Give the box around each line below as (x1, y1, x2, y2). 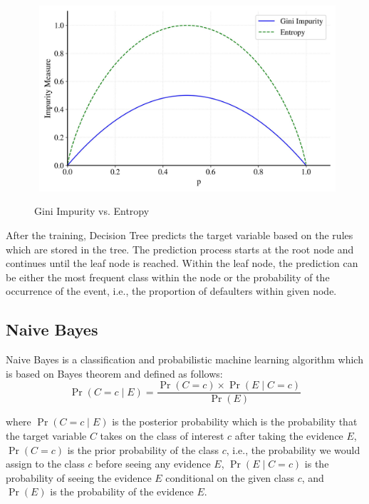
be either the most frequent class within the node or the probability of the (6, 269, 330, 284)
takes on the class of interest (100, 428, 224, 443)
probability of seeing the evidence (6, 470, 152, 485)
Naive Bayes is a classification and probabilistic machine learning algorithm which (6, 352, 363, 367)
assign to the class (6, 456, 85, 471)
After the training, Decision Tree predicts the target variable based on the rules (6, 228, 353, 243)
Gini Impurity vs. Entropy (34, 203, 150, 218)
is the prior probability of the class (67, 442, 219, 457)
